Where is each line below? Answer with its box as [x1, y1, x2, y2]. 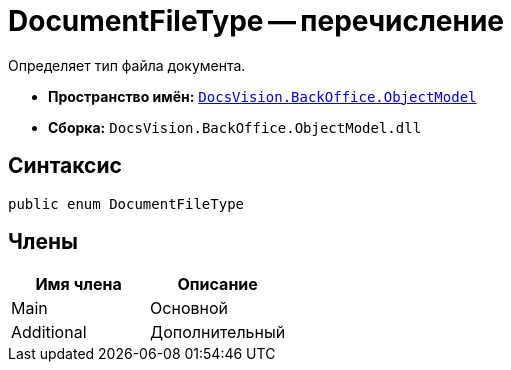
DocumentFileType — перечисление [8, 4, 504, 38]
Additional [11, 322, 87, 343]
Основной [150, 298, 228, 319]
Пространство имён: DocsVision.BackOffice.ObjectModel [48, 87, 477, 105]
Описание [177, 274, 258, 295]
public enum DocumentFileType [8, 195, 245, 212]
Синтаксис [8, 153, 122, 179]
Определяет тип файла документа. [8, 56, 246, 74]
